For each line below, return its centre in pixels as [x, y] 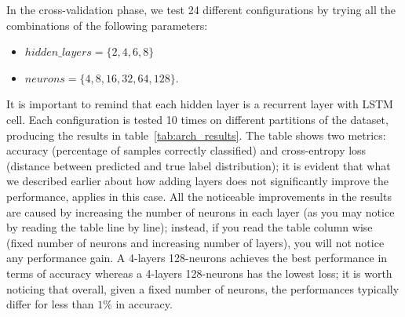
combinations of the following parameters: [107, 25]
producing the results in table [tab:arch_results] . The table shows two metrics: [196, 135]
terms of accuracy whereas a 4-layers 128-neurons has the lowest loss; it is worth [199, 273]
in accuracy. [144, 304]
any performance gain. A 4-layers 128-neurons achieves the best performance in [197, 258]
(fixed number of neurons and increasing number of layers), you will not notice [195, 242]
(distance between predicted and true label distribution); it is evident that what [199, 165]
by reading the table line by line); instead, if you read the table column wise [190, 227]
